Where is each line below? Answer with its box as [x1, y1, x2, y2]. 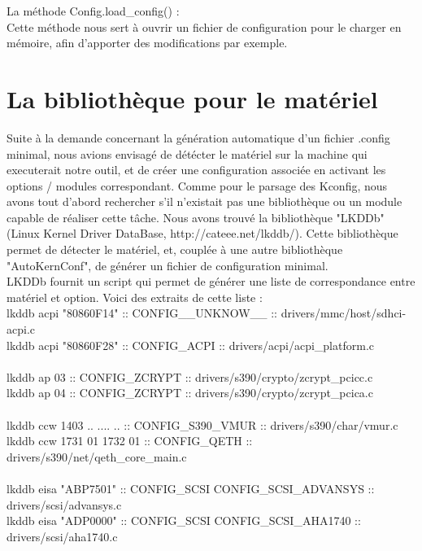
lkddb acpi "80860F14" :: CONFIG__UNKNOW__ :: [7, 304, 277, 321]
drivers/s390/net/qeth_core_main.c [7, 448, 187, 465]
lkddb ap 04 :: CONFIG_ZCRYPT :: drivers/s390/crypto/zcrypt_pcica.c [7, 384, 373, 401]
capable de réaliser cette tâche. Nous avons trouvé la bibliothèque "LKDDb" [7, 208, 385, 225]
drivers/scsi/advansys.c [7, 496, 122, 513]
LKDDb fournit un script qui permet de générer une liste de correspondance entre [7, 273, 415, 290]
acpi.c [7, 321, 35, 338]
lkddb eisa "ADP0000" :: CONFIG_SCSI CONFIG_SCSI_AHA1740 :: [7, 512, 361, 529]
